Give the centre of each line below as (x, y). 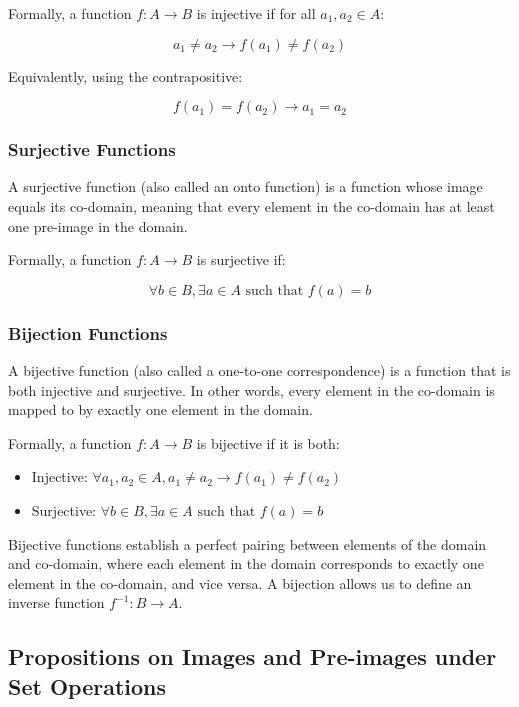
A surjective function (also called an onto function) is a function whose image (245, 186)
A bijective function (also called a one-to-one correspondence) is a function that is (259, 370)
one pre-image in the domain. (98, 225)
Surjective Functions (92, 149)
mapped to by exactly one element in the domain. (160, 409)
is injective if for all (256, 13)
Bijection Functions (88, 332)
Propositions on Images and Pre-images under (252, 656)
